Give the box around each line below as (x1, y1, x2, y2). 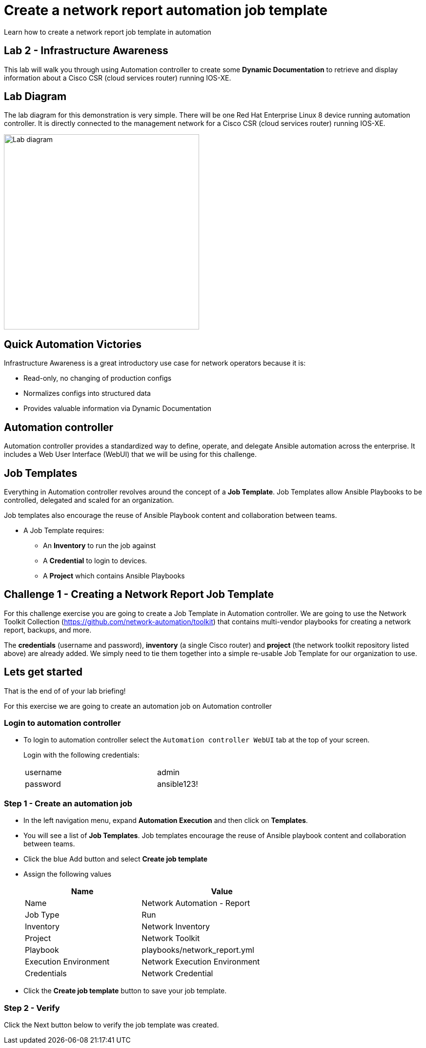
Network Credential (142, 968, 213, 979)
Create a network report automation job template (4, 2, 328, 19)
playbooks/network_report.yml (142, 945, 254, 955)
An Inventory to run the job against (43, 541, 156, 550)
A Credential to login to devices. (43, 556, 147, 565)
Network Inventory (142, 922, 210, 932)
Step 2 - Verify (4, 1003, 60, 1013)
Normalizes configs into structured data (23, 389, 151, 398)
